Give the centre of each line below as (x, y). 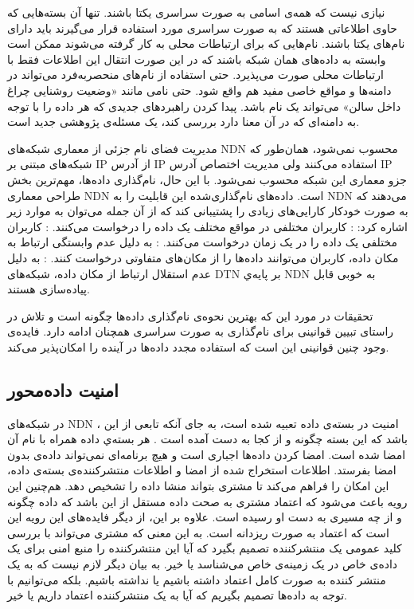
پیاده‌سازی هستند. (49, 289)
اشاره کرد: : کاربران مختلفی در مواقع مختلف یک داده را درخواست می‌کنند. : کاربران (207, 226)
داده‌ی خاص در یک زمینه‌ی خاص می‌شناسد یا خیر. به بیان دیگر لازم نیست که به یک (203, 564)
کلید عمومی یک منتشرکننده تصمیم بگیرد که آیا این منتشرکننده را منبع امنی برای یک (205, 548)
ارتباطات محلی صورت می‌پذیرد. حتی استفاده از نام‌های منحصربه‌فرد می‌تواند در (195, 75)
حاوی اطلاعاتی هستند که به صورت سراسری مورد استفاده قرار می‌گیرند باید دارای (202, 28)
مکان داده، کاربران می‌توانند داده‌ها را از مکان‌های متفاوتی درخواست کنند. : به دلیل (203, 257)
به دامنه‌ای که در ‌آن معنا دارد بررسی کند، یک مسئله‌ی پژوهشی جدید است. (184, 122)
